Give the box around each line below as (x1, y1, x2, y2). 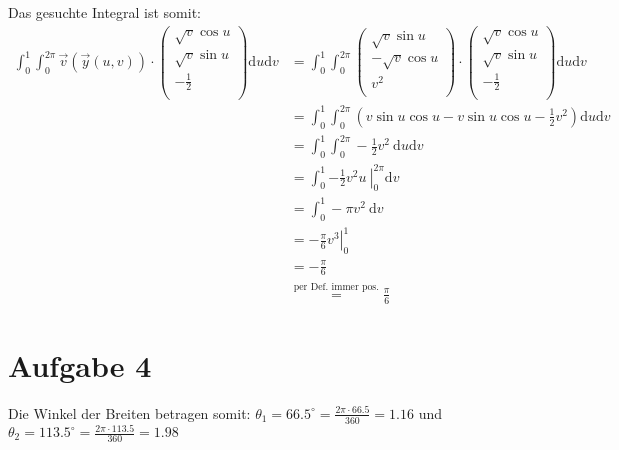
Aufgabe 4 (8, 344, 152, 385)
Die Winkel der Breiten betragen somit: (8, 402, 251, 423)
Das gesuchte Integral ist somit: (8, 2, 202, 22)
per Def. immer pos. (293, 282, 379, 293)
